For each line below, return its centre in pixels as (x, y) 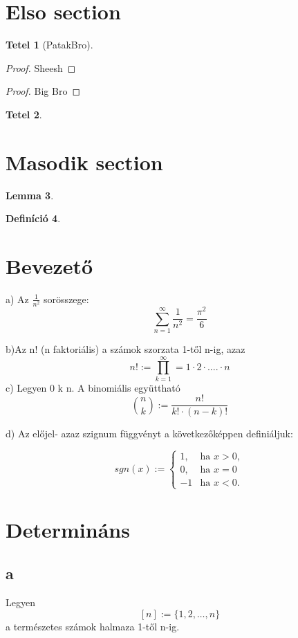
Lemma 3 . (30, 195)
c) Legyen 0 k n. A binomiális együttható (93, 387)
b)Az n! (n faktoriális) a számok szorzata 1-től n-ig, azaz (125, 348)
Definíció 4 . (33, 218)
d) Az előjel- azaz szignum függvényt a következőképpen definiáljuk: (149, 434)
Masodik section (84, 162)
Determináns (68, 529)
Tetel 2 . (24, 114)
